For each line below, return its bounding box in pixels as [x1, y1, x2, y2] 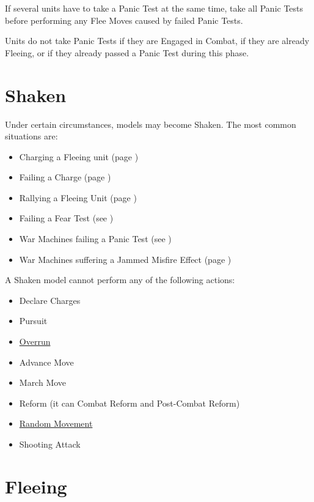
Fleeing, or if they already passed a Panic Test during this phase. [5, 46, 249, 59]
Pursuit [19, 314, 48, 327]
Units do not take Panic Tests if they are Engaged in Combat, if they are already [5, 34, 310, 47]
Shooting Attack [19, 438, 81, 450]
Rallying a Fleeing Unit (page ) [19, 191, 137, 204]
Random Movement [19, 417, 93, 430]
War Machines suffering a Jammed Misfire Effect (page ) [19, 253, 232, 265]
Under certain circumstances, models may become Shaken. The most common [5, 117, 296, 130]
